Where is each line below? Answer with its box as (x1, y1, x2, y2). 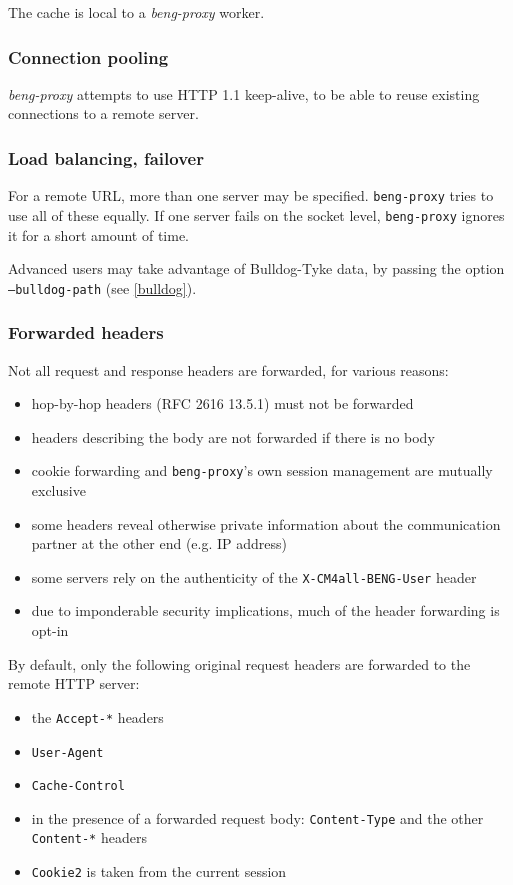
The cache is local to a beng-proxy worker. (8, 2, 265, 22)
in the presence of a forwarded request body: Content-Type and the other (31, 807, 484, 828)
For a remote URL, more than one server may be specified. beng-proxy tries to (8, 185, 494, 206)
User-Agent (31, 745, 104, 760)
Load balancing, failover (8, 145, 204, 170)
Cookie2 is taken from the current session (31, 861, 287, 882)
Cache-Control (31, 779, 125, 794)
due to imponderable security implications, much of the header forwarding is (31, 600, 500, 621)
